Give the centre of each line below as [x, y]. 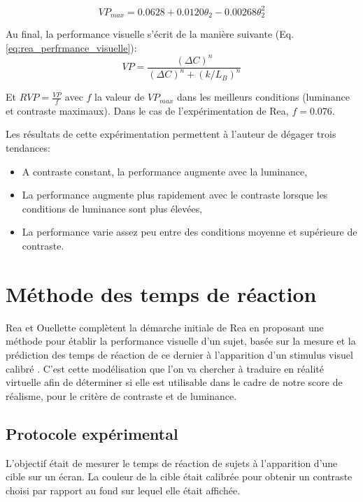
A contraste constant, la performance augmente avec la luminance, [165, 171]
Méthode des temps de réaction [161, 293]
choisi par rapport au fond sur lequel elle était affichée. [123, 490]
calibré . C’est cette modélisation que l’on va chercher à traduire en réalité [165, 368]
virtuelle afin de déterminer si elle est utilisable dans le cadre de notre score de [174, 382]
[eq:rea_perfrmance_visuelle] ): [71, 47]
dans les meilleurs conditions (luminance [263, 97]
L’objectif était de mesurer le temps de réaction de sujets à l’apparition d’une [172, 462]
